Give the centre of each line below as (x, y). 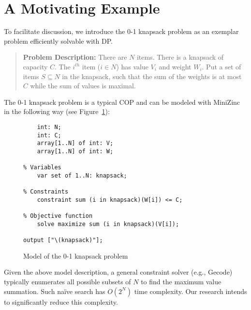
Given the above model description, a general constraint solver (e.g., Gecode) (118, 272)
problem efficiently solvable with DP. (58, 41)
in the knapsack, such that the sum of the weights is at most (152, 76)
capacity (35, 66)
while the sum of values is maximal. (83, 86)
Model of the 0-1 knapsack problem (76, 255)
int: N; (49, 127)
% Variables (42, 168)
